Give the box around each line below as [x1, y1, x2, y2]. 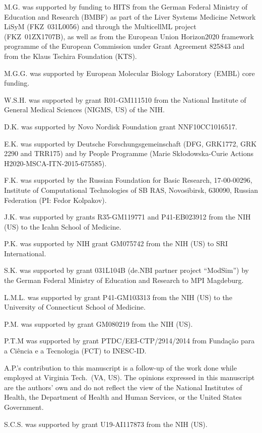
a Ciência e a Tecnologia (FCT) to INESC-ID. [4, 345, 147, 356]
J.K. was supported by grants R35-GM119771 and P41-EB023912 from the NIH [4, 211, 251, 222]
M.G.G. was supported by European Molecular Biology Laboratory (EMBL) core [4, 67, 255, 78]
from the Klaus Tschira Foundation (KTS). [4, 50, 137, 61]
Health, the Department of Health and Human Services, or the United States [4, 392, 242, 402]
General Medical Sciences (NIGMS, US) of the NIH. [4, 104, 165, 115]
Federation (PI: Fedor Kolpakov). [4, 194, 107, 205]
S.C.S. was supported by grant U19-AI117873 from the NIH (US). [4, 418, 208, 429]
